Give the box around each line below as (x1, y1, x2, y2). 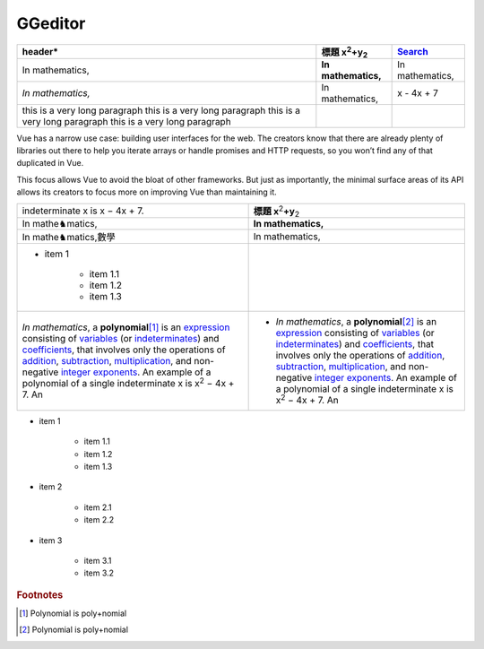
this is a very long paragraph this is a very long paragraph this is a (22, 104, 300, 117)
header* (22, 45, 58, 57)
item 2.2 (83, 515, 115, 525)
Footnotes (16, 588, 64, 601)
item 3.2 (83, 567, 115, 578)
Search (397, 45, 429, 57)
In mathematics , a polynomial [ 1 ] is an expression (22, 321, 230, 333)
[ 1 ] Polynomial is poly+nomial (19, 608, 127, 619)
